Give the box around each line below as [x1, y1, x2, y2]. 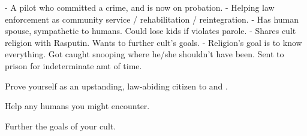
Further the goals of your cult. [5, 119, 116, 132]
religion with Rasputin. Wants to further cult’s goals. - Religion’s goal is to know [5, 36, 302, 48]
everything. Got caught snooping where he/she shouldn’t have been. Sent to [5, 48, 284, 60]
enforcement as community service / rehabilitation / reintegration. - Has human [5, 13, 299, 25]
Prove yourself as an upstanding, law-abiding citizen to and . [5, 79, 228, 92]
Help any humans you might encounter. [5, 100, 150, 112]
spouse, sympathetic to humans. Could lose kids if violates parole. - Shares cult [5, 24, 296, 37]
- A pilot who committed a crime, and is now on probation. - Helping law [5, 1, 275, 13]
